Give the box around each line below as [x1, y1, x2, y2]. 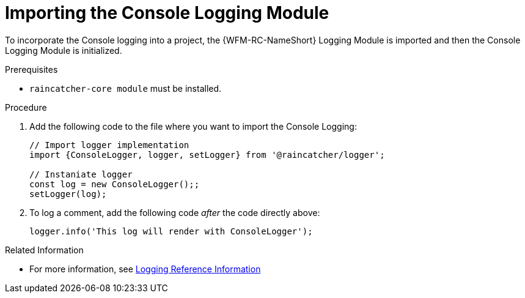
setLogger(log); [29, 188, 107, 199]
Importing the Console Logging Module [5, 2, 329, 23]
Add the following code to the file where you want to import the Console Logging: [29, 121, 357, 132]
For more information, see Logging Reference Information [29, 263, 261, 274]
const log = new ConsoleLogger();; [29, 179, 200, 189]
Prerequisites [5, 64, 58, 75]
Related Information [5, 244, 84, 255]
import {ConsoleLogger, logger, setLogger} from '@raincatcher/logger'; [29, 149, 385, 160]
